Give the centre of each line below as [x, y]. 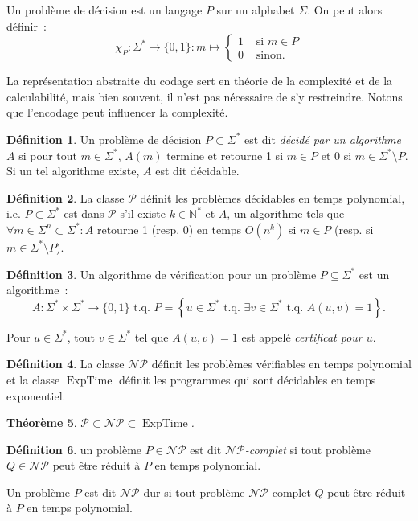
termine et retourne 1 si [225, 155]
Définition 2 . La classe [66, 197]
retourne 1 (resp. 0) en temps [169, 229]
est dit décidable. [197, 171]
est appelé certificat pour [302, 336]
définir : [27, 25]
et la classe [33, 379]
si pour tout [48, 155]
